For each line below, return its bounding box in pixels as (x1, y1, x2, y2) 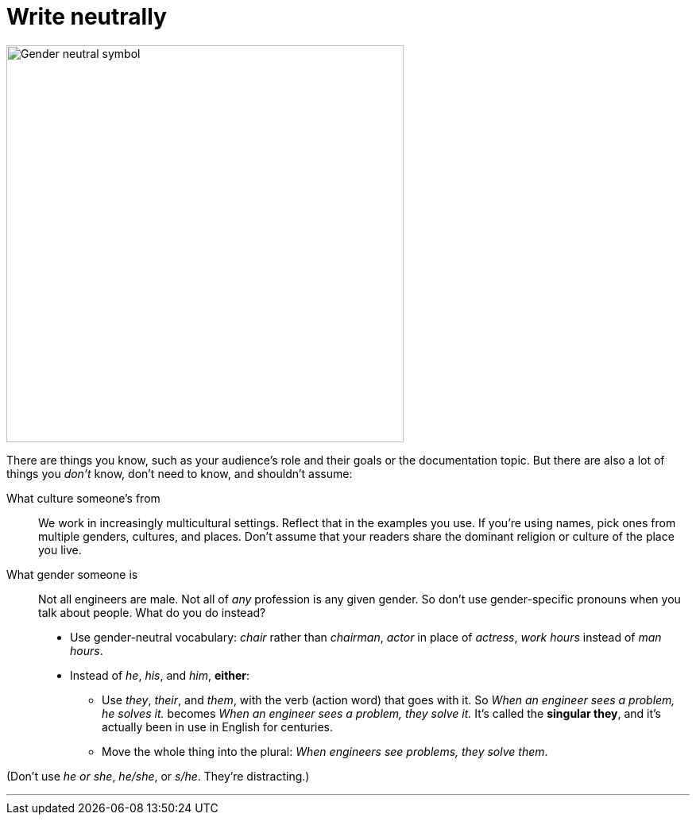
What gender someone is (6, 567, 138, 581)
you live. (38, 542, 82, 557)
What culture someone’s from (6, 491, 160, 505)
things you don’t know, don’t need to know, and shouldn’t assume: (6, 466, 353, 480)
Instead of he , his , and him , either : (70, 668, 250, 682)
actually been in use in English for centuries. (102, 719, 334, 734)
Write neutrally (6, 3, 167, 30)
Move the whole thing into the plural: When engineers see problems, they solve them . (102, 744, 548, 758)
